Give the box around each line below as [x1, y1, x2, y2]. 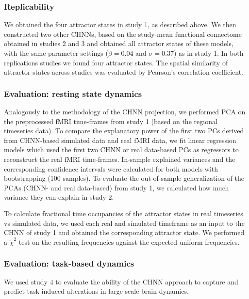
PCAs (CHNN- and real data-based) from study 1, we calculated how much [4, 182, 229, 192]
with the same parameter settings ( [4, 48, 108, 58]
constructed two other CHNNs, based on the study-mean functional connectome [4, 29, 242, 39]
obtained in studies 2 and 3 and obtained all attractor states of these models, [4, 38, 233, 48]
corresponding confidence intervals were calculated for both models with [4, 163, 218, 173]
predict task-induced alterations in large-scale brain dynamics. [4, 286, 189, 296]
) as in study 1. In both [173, 48, 244, 58]
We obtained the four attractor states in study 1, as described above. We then [4, 19, 236, 30]
